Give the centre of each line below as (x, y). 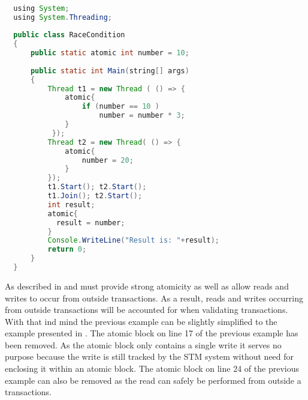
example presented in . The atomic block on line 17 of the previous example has (152, 333)
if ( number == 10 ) (120, 107)
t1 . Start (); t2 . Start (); (97, 187)
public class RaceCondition (69, 35)
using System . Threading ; (63, 17)
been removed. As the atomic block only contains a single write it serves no (143, 344)
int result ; (71, 205)
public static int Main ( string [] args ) (110, 71)
